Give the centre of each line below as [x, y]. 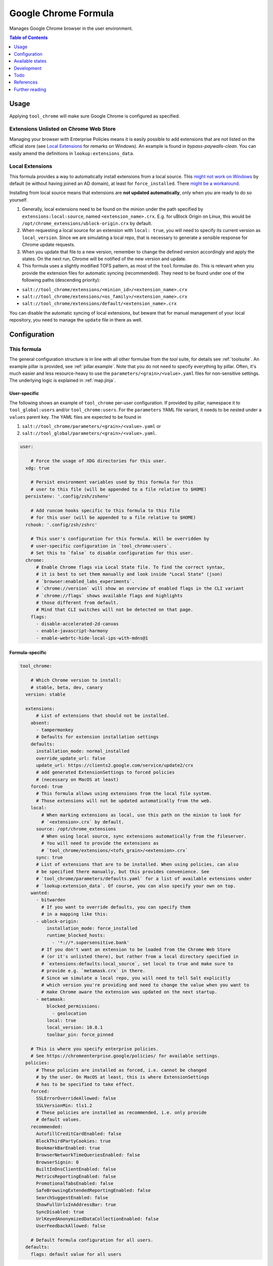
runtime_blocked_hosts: [76, 935]
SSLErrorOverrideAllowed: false [76, 1098]
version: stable [45, 695]
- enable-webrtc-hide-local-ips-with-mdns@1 [92, 638]
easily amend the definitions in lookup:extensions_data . [72, 153]
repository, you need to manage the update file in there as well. [76, 320]
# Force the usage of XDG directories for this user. [99, 461]
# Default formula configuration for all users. [92, 1240]
